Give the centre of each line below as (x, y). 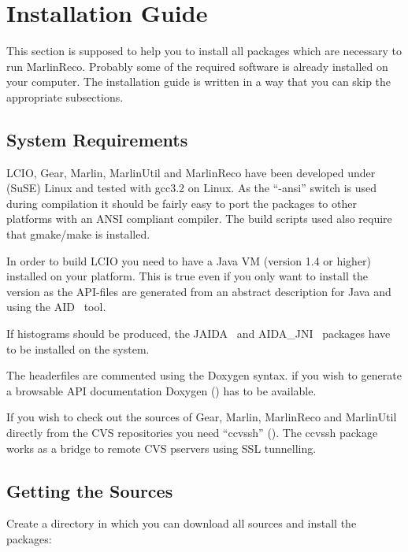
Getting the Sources (90, 490)
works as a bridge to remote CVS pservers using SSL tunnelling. (161, 448)
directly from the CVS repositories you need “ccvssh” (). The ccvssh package (192, 433)
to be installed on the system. (78, 348)
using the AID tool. (56, 307)
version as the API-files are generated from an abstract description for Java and (199, 291)
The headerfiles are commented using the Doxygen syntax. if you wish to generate (204, 375)
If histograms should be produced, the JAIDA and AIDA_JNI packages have (198, 333)
